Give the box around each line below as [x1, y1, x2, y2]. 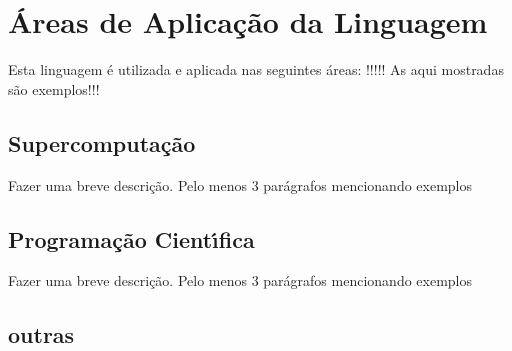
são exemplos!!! [8, 78, 100, 99]
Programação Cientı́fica [8, 223, 255, 254]
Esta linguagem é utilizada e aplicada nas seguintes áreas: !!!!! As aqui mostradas [8, 59, 504, 80]
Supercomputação [8, 127, 196, 158]
